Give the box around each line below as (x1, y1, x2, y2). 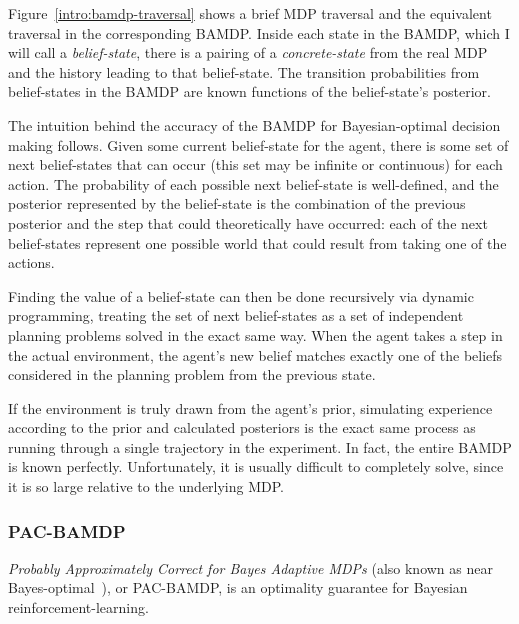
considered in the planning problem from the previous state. (8, 364, 376, 385)
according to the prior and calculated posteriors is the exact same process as (8, 417, 476, 438)
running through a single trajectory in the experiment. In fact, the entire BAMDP (8, 436, 512, 457)
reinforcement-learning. (8, 597, 149, 618)
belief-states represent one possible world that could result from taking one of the (8, 232, 507, 253)
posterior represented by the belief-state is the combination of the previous (8, 193, 466, 214)
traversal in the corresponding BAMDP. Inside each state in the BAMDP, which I (8, 22, 510, 43)
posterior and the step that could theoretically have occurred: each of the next (8, 212, 488, 233)
